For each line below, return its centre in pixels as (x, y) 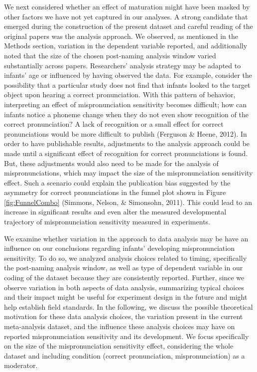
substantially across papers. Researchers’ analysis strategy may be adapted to (123, 65)
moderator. (21, 365)
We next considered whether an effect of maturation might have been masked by (127, 6)
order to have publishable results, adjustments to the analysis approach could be (127, 143)
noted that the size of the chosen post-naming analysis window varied (110, 55)
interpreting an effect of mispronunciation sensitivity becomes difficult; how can (125, 104)
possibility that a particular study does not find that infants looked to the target (127, 85)
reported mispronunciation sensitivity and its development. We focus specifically (127, 336)
